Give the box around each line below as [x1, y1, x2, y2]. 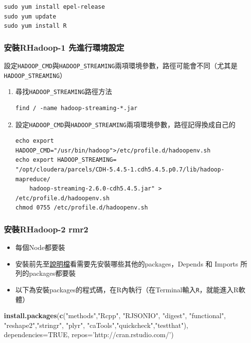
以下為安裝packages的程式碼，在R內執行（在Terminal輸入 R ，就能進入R [15, 284, 239, 294]
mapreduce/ [15, 175, 51, 183]
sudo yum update [4, 13, 56, 20]
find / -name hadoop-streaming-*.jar [15, 104, 138, 112]
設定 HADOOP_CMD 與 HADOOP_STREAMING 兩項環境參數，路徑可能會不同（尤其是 [4, 60, 238, 70]
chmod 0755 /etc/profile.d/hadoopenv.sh [15, 204, 148, 211]
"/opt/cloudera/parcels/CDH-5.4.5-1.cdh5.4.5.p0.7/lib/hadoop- [15, 166, 225, 173]
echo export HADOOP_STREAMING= [15, 156, 117, 164]
